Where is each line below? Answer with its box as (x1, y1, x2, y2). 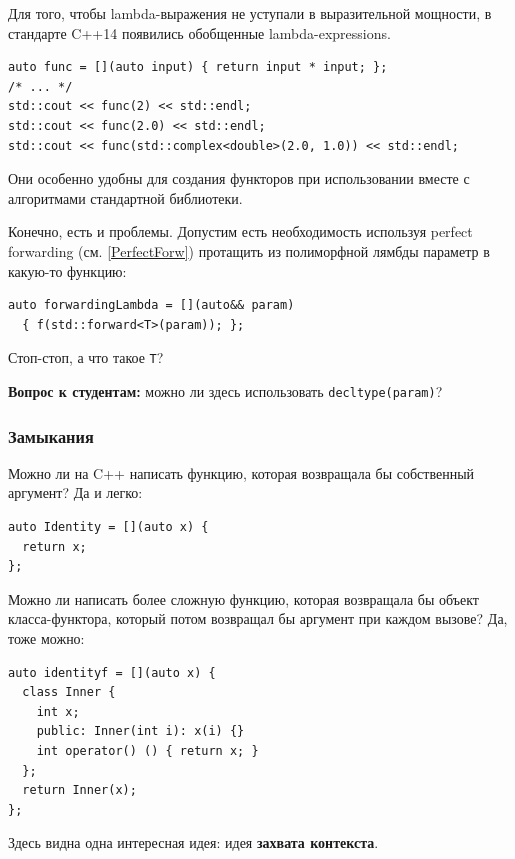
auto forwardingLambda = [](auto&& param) (8, 298, 295, 313)
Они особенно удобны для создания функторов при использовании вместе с (8, 168, 470, 189)
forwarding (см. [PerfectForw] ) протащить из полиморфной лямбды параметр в (8, 240, 490, 261)
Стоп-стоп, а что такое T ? (8, 347, 164, 368)
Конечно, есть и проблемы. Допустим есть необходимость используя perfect (8, 221, 473, 242)
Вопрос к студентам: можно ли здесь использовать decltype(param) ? (8, 380, 443, 401)
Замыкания (8, 423, 94, 448)
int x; (36, 704, 80, 719)
